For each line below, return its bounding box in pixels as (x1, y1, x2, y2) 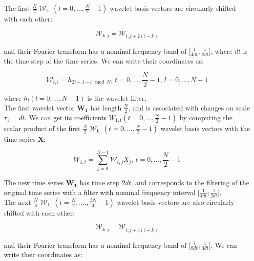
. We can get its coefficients (24, 112, 107, 122)
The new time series (4, 177, 64, 188)
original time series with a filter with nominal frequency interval (4, 187, 195, 197)
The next (4, 196, 31, 207)
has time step (79, 177, 120, 188)
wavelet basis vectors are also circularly (117, 196, 234, 207)
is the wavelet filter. (87, 93, 147, 103)
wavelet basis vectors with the (160, 123, 250, 133)
